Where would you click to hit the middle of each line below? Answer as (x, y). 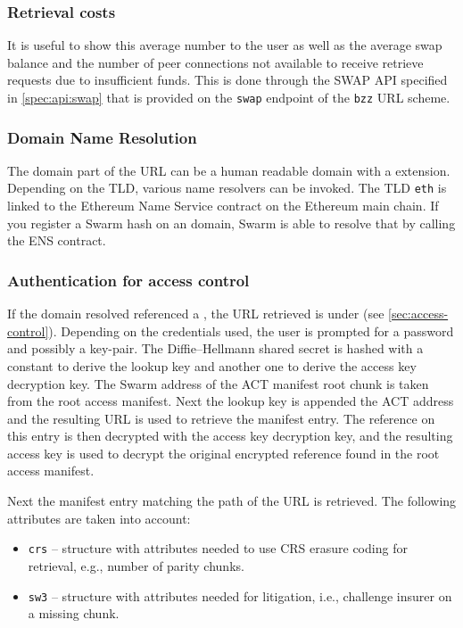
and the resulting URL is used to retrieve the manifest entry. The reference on (221, 418)
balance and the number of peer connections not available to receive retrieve (215, 62)
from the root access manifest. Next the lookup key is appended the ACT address (231, 401)
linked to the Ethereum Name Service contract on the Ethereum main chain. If (223, 206)
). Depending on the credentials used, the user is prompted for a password (251, 331)
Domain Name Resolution (102, 137)
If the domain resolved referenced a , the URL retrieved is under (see (196, 314)
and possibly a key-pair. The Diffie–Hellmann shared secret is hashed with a (215, 348)
